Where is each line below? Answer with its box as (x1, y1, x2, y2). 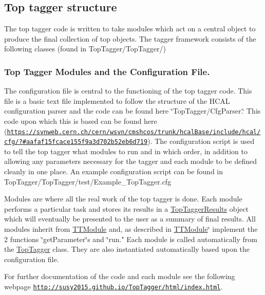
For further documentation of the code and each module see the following (4, 271, 235, 282)
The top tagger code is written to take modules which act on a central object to (4, 23, 256, 34)
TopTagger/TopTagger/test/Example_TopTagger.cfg (4, 176, 172, 187)
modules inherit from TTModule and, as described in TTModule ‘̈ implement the (4, 224, 258, 234)
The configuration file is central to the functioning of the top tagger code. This (4, 85, 252, 96)
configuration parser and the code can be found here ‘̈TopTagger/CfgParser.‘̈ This (4, 105, 261, 116)
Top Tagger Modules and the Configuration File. (4, 65, 210, 78)
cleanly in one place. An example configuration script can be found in (4, 166, 223, 177)
